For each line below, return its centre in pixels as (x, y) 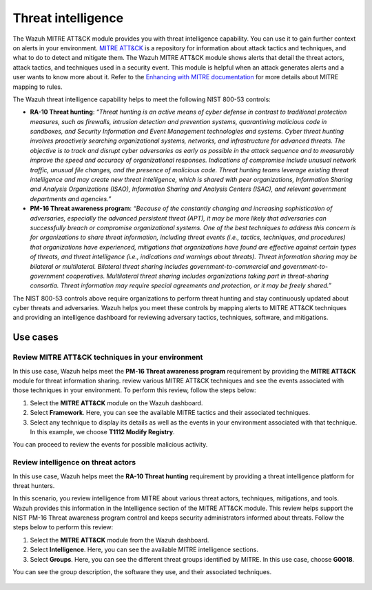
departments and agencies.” (71, 199)
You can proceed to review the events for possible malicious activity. (110, 445)
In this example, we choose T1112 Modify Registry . (102, 431)
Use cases (35, 337)
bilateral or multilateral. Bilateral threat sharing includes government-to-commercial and (156, 266)
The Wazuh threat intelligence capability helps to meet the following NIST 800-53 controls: (142, 99)
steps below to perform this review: (63, 527)
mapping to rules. (38, 87)
